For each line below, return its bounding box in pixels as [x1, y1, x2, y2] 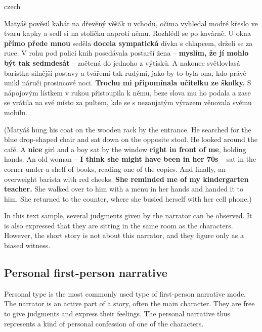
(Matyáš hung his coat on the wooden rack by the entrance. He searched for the [4, 124, 251, 134]
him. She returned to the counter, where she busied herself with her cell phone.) [4, 193, 252, 204]
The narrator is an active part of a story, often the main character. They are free [4, 298, 255, 309]
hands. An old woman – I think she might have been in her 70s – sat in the [4, 154, 256, 164]
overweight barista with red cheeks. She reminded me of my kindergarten [4, 173, 249, 184]
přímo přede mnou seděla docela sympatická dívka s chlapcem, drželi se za [4, 37, 253, 48]
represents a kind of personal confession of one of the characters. [4, 318, 204, 328]
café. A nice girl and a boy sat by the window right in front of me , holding [4, 144, 246, 154]
